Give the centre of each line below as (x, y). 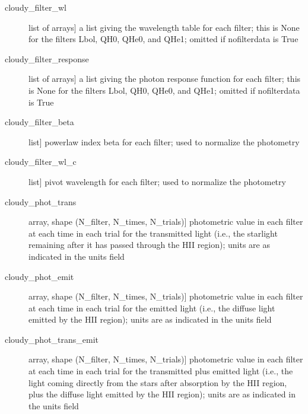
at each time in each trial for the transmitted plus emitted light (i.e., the (161, 371)
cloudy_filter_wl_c (41, 162)
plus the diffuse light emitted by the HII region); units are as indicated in (162, 394)
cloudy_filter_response (47, 58)
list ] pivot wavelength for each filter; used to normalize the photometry (157, 181)
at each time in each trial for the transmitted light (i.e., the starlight (153, 233)
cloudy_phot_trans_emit (52, 339)
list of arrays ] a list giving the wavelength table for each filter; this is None (164, 27)
